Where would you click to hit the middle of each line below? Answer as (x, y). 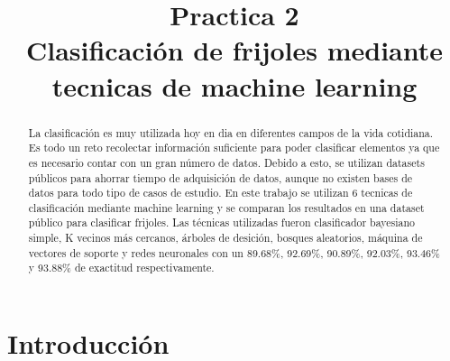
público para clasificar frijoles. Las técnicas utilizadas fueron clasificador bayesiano (222, 222)
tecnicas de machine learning (234, 85)
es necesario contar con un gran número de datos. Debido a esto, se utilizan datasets (226, 162)
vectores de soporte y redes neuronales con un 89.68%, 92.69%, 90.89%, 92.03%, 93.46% (234, 252)
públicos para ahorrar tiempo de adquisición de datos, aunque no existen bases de (220, 177)
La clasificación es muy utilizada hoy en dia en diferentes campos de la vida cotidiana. (231, 132)
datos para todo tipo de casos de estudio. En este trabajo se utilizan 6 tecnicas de (220, 193)
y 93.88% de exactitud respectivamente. (121, 268)
